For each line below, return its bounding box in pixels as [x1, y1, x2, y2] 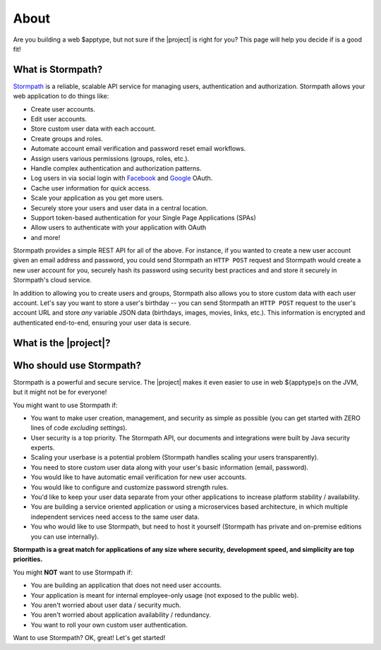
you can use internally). [30, 532, 99, 541]
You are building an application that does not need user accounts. [30, 581, 222, 589]
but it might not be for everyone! [13, 388, 107, 397]
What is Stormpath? [13, 64, 103, 76]
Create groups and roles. [30, 134, 104, 143]
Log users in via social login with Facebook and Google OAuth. [30, 174, 213, 183]
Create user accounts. [30, 104, 95, 113]
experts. [30, 443, 55, 452]
